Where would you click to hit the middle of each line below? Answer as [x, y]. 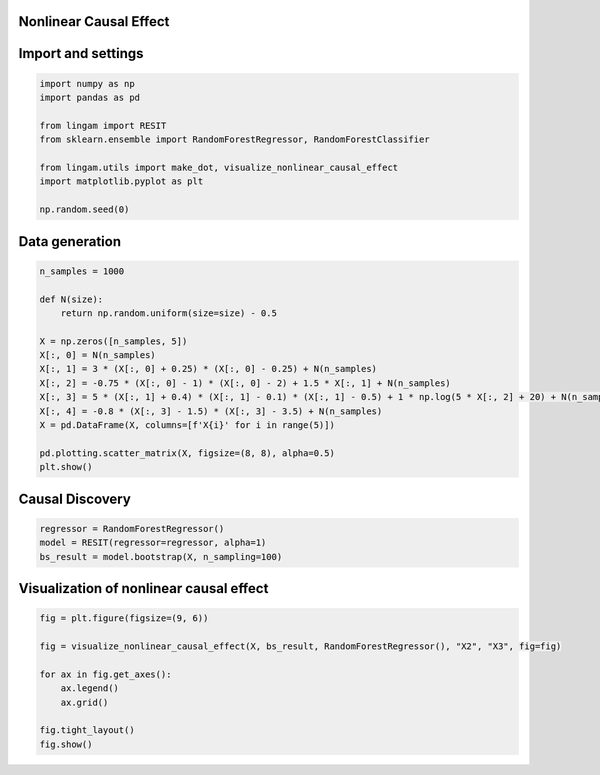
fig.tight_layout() [87, 730]
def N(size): [71, 299]
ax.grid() [84, 702]
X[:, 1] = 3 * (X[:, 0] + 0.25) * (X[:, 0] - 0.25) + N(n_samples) [208, 369]
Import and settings [81, 53]
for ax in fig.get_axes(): [105, 674]
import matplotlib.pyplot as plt [121, 181]
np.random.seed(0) [84, 209]
